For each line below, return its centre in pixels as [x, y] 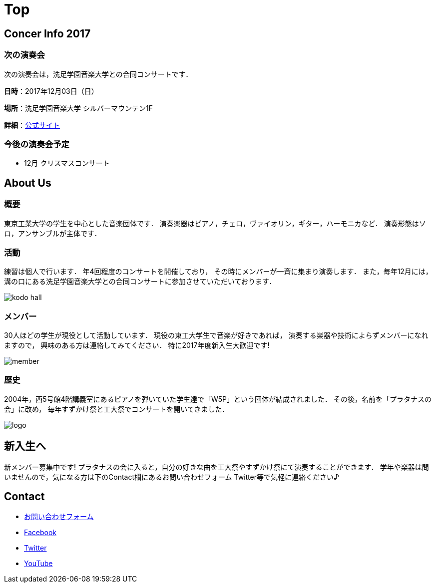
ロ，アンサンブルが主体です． [53, 233]
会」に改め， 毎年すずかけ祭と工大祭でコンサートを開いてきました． [117, 409]
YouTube [38, 564]
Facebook [40, 533]
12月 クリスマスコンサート [67, 163]
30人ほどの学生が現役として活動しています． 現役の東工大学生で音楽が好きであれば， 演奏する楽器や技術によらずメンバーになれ [216, 335]
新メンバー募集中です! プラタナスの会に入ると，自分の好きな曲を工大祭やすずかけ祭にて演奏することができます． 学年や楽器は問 [217, 467]
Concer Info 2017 [47, 33]
